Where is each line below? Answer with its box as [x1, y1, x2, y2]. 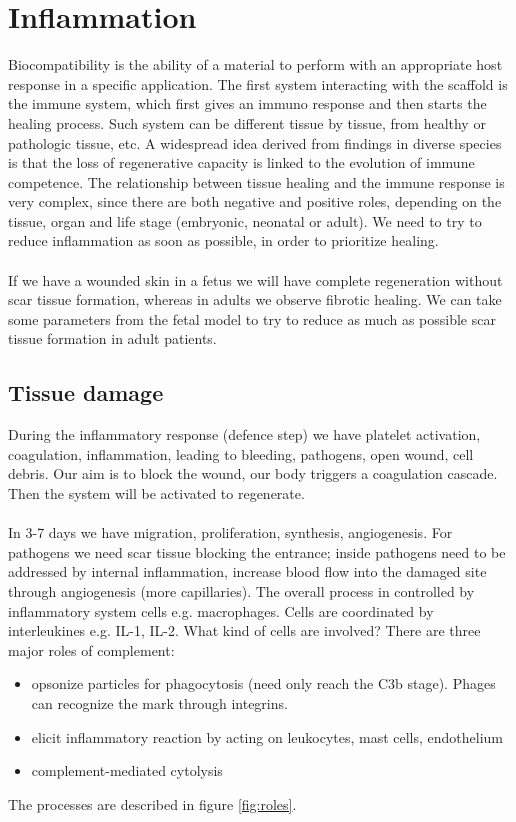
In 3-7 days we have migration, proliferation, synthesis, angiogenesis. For [8, 522, 453, 543]
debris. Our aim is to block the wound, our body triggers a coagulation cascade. [8, 463, 498, 484]
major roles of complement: [8, 639, 175, 660]
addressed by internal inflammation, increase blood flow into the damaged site [8, 561, 487, 582]
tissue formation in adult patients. [8, 328, 217, 349]
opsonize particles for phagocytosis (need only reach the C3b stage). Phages [31, 673, 496, 694]
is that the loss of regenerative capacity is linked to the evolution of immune [8, 152, 475, 173]
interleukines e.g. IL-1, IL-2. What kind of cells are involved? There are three [8, 620, 481, 641]
